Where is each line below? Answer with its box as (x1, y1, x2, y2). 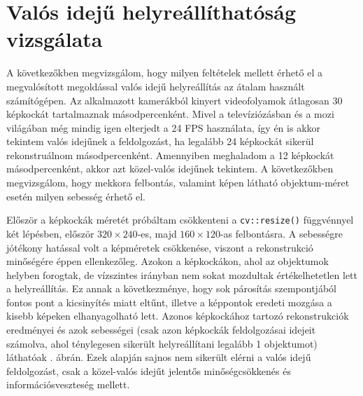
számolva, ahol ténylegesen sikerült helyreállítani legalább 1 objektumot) (6, 336, 318, 350)
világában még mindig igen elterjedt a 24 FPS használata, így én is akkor (6, 120, 321, 135)
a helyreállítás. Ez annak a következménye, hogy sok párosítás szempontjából (6, 281, 336, 296)
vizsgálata (6, 25, 103, 53)
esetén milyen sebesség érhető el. (6, 189, 146, 203)
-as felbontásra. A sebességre (220, 226, 343, 240)
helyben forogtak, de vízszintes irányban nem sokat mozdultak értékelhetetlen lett (6, 267, 358, 282)
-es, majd (137, 226, 177, 240)
